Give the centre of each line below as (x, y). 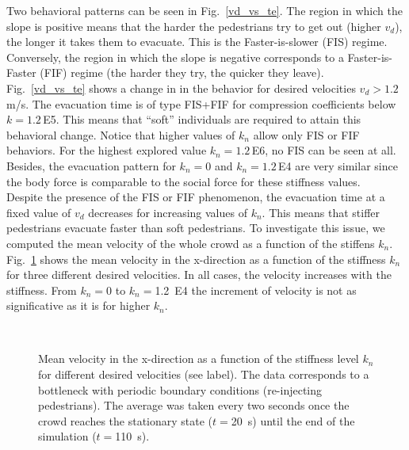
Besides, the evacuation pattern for (91, 165)
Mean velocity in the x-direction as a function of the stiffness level (199, 358)
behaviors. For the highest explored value (107, 150)
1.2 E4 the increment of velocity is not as (256, 290)
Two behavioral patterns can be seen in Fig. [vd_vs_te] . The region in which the (204, 10)
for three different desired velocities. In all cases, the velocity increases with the (199, 275)
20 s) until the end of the (293, 420)
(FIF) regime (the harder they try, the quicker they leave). (182, 72)
